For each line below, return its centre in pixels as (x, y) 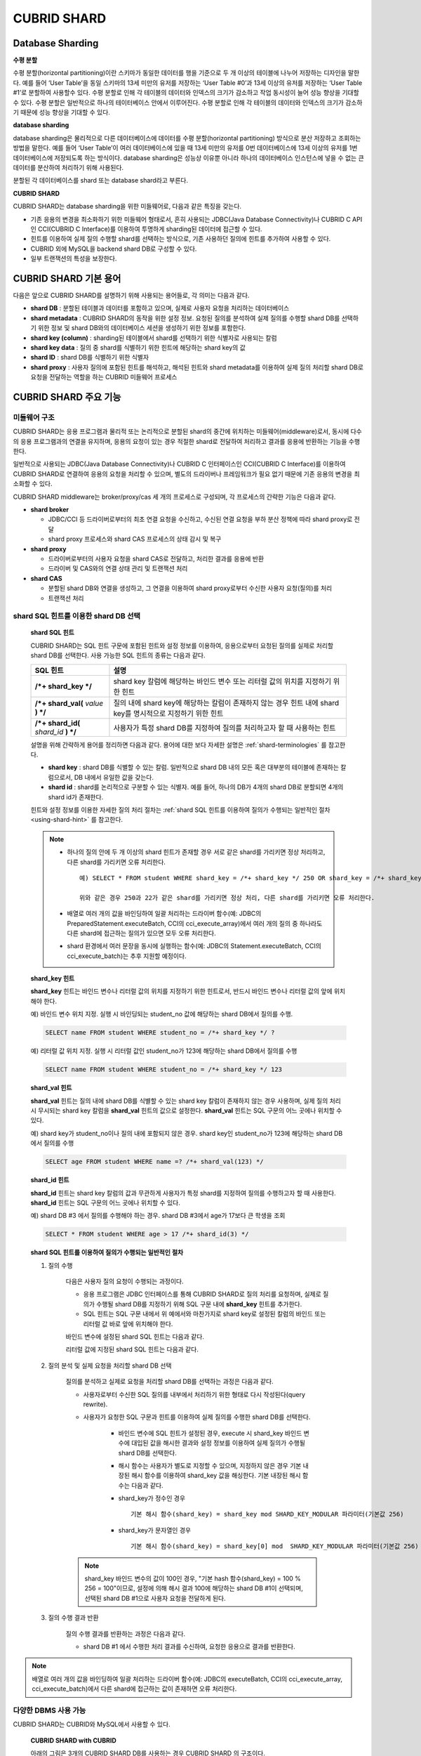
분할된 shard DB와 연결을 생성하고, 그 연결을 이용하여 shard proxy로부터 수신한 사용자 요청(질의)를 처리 (190, 588)
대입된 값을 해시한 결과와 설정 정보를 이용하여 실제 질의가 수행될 (218, 1443)
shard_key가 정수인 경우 (152, 1498)
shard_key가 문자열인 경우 (155, 1530)
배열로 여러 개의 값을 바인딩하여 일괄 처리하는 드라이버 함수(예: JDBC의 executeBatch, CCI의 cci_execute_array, (187, 1679)
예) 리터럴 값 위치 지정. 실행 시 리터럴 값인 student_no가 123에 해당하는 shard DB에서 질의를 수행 (164, 1051)
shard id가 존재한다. (76, 797)
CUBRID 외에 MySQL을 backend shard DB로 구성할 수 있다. (114, 249)
